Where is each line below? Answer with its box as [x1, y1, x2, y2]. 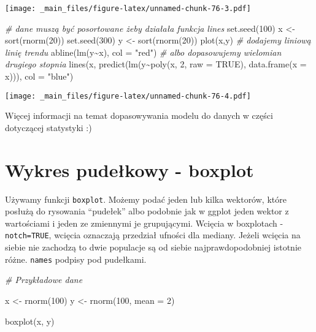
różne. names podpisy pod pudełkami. [5, 252, 147, 265]
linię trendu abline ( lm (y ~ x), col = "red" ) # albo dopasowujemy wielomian [5, 45, 282, 58]
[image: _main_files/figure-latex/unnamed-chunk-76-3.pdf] [5, 4, 251, 13]
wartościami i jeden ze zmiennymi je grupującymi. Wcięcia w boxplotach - [5, 216, 283, 229]
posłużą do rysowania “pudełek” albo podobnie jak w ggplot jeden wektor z [5, 205, 289, 217]
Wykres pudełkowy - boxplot [5, 157, 254, 182]
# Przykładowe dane [5, 273, 83, 286]
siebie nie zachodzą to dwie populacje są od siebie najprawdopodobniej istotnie [5, 241, 301, 254]
